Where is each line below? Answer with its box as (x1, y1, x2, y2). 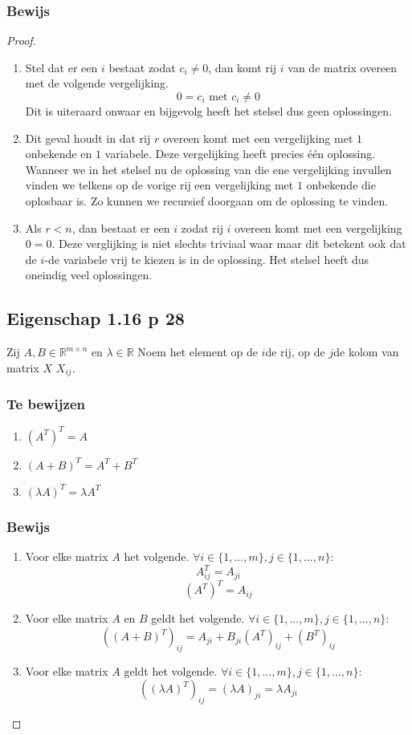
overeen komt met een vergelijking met (162, 129, 353, 146)
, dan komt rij (208, 59, 277, 75)
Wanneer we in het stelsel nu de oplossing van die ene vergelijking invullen (25, 160, 392, 177)
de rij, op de (265, 343, 325, 360)
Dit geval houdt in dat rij (25, 129, 151, 146)
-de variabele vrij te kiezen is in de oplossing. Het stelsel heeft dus (44, 250, 369, 267)
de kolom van (333, 343, 399, 360)
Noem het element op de (137, 343, 258, 360)
